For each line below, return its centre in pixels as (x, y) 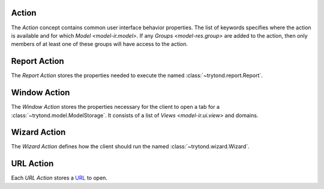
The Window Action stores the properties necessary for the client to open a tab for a (115, 107)
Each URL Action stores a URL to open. (59, 178)
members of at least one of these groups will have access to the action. (100, 44)
